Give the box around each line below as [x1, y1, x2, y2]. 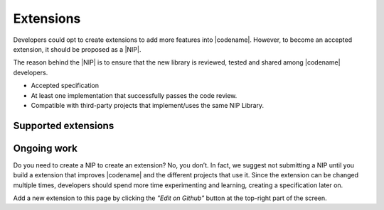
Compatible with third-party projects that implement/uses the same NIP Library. [31, 101, 265, 109]
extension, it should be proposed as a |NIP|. [13, 45, 142, 53]
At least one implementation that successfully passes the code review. [31, 91, 238, 99]
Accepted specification [31, 82, 100, 90]
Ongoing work [13, 142, 78, 154]
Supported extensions [13, 119, 114, 131]
